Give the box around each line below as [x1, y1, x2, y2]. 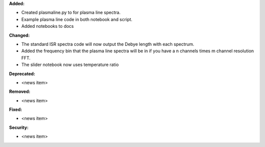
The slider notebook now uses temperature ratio [21, 62, 119, 68]
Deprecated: [9, 71, 35, 77]
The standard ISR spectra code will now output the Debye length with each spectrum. [21, 41, 195, 47]
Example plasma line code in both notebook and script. [21, 16, 132, 22]
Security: [9, 125, 29, 130]
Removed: [9, 88, 30, 95]
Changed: [9, 32, 30, 38]
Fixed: [9, 106, 22, 112]
